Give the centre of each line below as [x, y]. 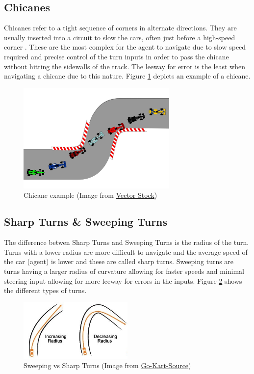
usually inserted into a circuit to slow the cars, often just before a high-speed [120, 37]
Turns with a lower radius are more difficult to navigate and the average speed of [126, 252]
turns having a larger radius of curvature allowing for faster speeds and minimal [124, 271]
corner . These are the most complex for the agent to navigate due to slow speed [125, 47]
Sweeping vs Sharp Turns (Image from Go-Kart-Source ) [107, 365]
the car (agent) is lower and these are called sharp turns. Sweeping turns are [119, 261]
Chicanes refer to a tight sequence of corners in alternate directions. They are [120, 28]
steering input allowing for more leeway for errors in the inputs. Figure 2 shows [123, 280]
